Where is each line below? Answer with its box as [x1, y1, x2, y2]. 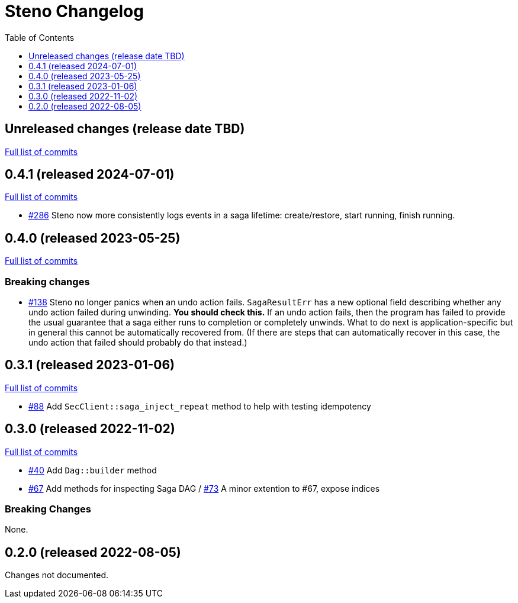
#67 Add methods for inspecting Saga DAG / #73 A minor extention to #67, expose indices [28, 483, 380, 494]
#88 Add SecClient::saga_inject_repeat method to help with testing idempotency [28, 401, 371, 411]
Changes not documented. [5, 570, 109, 581]
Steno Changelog [5, 1, 144, 21]
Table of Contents [5, 32, 75, 43]
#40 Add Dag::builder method [28, 465, 157, 475]
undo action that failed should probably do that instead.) [28, 337, 247, 348]
